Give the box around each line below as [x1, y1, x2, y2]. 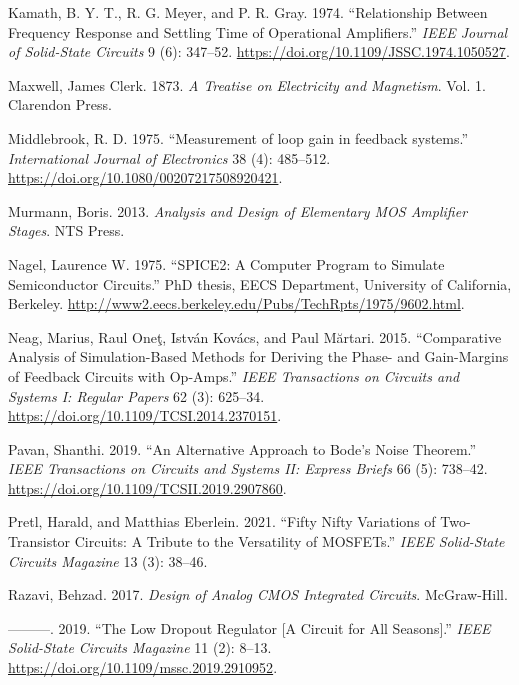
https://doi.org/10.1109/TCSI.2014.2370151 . [8, 405, 282, 426]
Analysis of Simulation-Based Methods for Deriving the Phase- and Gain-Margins [8, 346, 509, 367]
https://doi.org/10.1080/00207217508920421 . [8, 167, 283, 188]
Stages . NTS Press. [8, 220, 125, 241]
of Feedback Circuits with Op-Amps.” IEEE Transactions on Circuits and [8, 365, 460, 386]
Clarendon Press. [8, 94, 112, 115]
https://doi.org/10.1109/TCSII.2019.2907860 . [8, 477, 287, 498]
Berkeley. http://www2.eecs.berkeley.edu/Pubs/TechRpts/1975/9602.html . [8, 293, 465, 314]
